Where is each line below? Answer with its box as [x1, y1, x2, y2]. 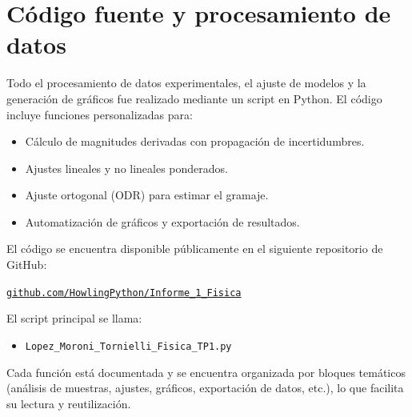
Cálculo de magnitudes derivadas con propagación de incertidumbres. [25, 133, 365, 150]
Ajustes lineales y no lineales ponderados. [25, 159, 228, 176]
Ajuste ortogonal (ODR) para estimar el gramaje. [25, 186, 269, 203]
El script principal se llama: [6, 310, 142, 327]
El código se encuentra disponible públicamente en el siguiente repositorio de [6, 240, 383, 257]
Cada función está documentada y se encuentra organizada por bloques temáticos [6, 363, 406, 380]
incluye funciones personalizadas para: [6, 106, 193, 122]
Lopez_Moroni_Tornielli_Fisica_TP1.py [25, 340, 232, 352]
